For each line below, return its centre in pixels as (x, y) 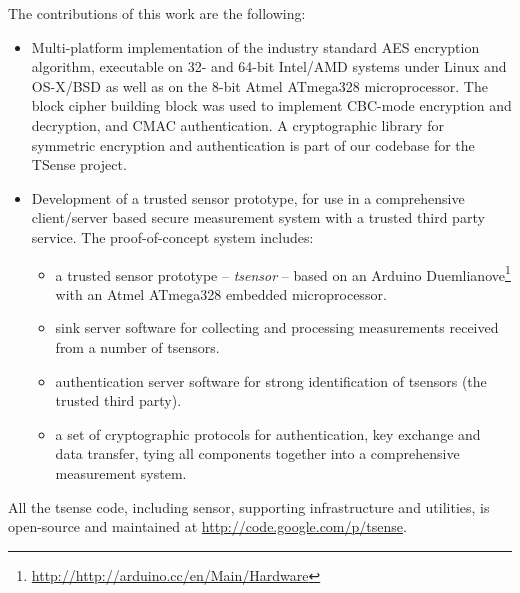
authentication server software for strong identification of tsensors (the (271, 380)
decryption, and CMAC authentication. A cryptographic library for (237, 124)
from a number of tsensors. (137, 346)
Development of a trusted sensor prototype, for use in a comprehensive (248, 197)
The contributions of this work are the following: (157, 13)
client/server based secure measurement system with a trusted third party (258, 217)
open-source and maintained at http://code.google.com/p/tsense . (207, 526)
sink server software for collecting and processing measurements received (277, 327)
